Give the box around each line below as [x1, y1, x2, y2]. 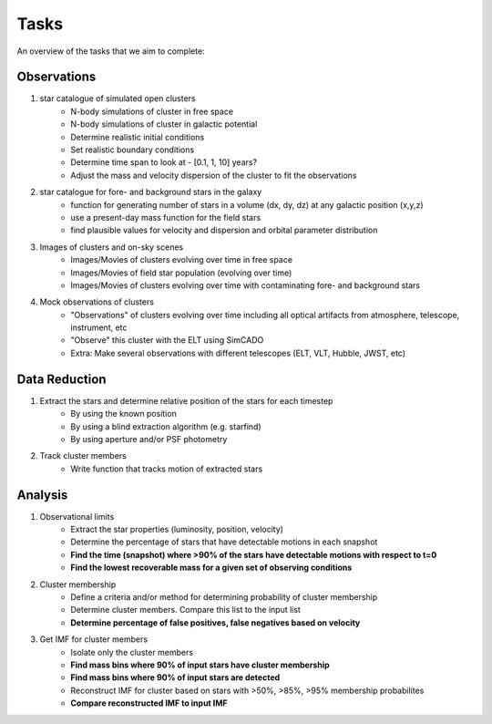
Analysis [16, 487, 68, 502]
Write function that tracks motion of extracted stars [70, 463, 263, 474]
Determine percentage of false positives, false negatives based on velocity [70, 616, 361, 628]
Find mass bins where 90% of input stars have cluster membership [70, 659, 330, 670]
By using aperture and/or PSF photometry [70, 433, 228, 444]
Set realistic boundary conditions [70, 144, 195, 155]
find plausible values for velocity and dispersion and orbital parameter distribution [70, 224, 378, 236]
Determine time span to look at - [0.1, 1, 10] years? [70, 157, 258, 168]
